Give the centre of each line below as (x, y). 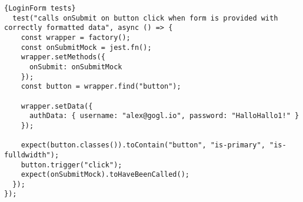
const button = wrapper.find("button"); (101, 87)
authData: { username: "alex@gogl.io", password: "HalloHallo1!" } (164, 116)
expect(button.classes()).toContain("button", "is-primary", (143, 145)
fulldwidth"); (32, 155)
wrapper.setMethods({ (63, 57)
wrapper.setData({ (57, 106)
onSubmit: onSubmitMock (76, 67)
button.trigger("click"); (71, 165)
